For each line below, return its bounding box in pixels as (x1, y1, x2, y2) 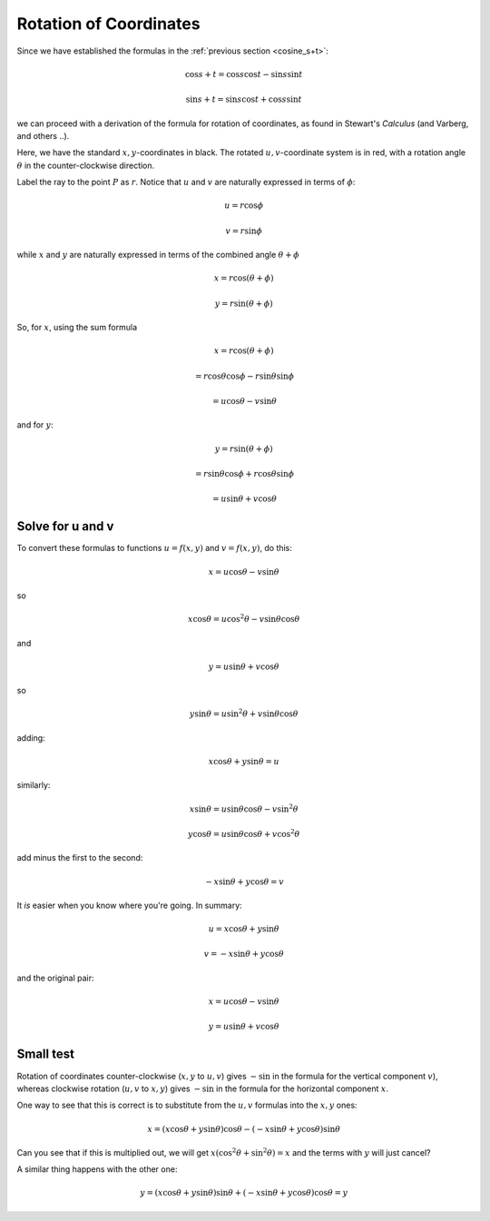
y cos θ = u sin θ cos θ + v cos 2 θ (187, 827, 300, 839)
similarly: (16, 780, 51, 791)
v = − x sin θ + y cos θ (203, 949, 285, 960)
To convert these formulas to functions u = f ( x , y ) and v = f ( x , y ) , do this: (16, 543, 292, 554)
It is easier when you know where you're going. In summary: (16, 900, 242, 911)
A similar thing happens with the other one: (16, 1164, 178, 1175)
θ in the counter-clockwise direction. (16, 160, 155, 171)
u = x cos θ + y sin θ (208, 924, 280, 934)
